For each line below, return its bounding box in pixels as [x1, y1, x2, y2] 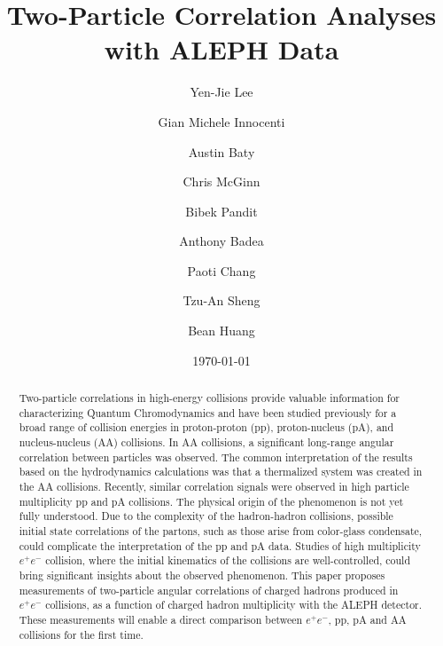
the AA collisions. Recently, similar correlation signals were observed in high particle [19, 478, 409, 493]
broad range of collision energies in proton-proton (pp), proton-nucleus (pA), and [19, 420, 394, 435]
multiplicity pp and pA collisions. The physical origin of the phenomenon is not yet [19, 493, 404, 508]
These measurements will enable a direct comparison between [19, 611, 303, 626]
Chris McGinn [183, 172, 260, 191]
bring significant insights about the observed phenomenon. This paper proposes [19, 567, 385, 582]
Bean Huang [188, 321, 255, 340]
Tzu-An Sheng [183, 291, 260, 310]
